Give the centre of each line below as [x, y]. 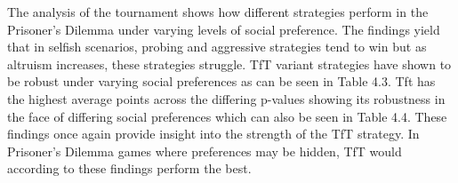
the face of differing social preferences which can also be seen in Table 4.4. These [227, 116]
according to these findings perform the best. [129, 168]
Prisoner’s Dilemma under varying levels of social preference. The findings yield [224, 29]
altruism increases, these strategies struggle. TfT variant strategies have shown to [229, 64]
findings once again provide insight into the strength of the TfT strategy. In [213, 134]
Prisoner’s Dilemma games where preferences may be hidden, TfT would [205, 151]
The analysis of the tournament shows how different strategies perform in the [218, 12]
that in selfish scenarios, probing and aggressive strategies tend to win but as [217, 47]
